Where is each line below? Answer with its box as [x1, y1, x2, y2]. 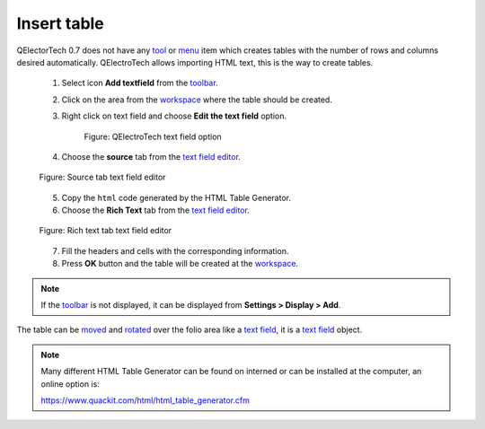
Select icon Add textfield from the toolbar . [61, 77, 219, 89]
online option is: [40, 378, 101, 390]
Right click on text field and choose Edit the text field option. [61, 110, 287, 121]
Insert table [16, 13, 105, 33]
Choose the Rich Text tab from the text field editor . [61, 205, 251, 215]
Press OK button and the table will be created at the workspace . [61, 258, 299, 269]
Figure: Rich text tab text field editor [39, 225, 172, 236]
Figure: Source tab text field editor [39, 171, 166, 183]
